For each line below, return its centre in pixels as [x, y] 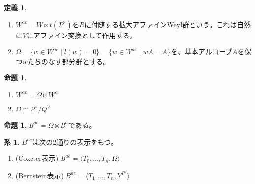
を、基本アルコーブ [202, 52]
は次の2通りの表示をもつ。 [75, 141]
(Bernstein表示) [39, 175]
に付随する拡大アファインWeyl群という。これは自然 [168, 24]
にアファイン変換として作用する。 [81, 35]
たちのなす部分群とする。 [69, 61]
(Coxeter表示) [37, 158]
